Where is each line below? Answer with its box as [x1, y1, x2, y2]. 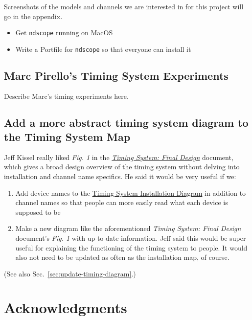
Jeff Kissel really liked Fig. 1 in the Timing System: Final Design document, [4, 152, 233, 162]
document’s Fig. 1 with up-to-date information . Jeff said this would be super [15, 233, 246, 243]
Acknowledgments [4, 297, 127, 317]
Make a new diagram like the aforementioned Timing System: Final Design [15, 223, 241, 233]
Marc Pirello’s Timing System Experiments [4, 68, 229, 83]
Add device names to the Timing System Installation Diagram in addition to [15, 187, 246, 198]
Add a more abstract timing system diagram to [4, 114, 249, 130]
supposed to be [15, 206, 61, 217]
